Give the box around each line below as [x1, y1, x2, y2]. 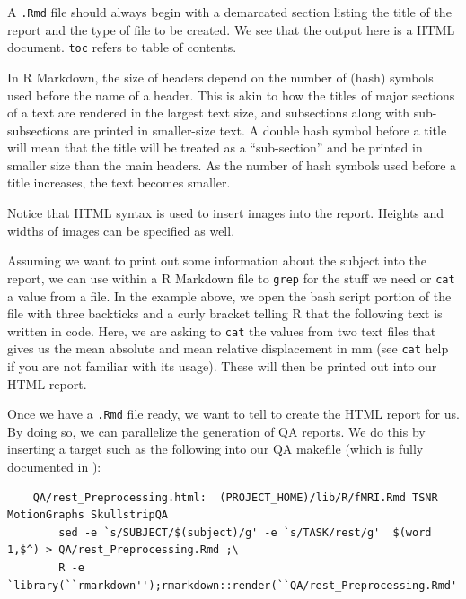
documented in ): [7, 457, 101, 476]
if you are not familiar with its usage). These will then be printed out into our [7, 357, 437, 375]
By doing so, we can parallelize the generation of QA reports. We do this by [7, 421, 426, 440]
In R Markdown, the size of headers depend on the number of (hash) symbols [7, 67, 434, 86]
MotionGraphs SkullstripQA [7, 508, 168, 522]
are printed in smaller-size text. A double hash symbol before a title [73, 120, 447, 139]
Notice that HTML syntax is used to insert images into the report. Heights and [7, 204, 444, 222]
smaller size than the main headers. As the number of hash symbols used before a [7, 155, 457, 174]
